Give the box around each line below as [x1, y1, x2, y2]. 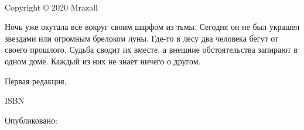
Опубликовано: [5, 114, 57, 126]
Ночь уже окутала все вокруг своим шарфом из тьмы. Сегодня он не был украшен [5, 20, 300, 33]
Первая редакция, [5, 74, 67, 87]
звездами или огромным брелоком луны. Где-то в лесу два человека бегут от [5, 32, 279, 44]
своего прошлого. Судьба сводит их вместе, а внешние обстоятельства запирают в [5, 43, 298, 56]
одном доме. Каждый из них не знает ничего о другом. [5, 54, 201, 67]
